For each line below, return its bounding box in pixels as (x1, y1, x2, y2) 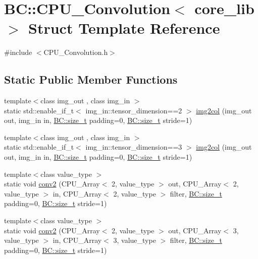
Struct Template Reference (28, 18, 220, 38)
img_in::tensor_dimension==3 (85, 142, 182, 152)
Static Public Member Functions (4, 72, 178, 87)
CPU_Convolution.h (43, 47, 108, 57)
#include (4, 47, 32, 57)
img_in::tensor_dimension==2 (85, 105, 182, 115)
